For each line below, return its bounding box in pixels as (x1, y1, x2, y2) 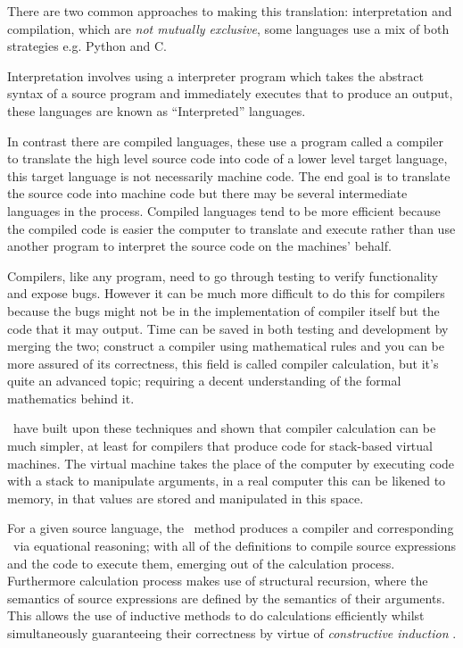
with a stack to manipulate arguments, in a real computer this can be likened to (7, 471, 446, 490)
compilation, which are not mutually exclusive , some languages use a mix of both (7, 19, 450, 37)
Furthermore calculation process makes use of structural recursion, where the (7, 571, 428, 590)
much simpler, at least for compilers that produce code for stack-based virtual (7, 436, 433, 455)
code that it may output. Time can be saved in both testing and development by (7, 319, 449, 337)
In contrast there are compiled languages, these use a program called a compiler (7, 131, 443, 150)
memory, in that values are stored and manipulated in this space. (7, 488, 364, 507)
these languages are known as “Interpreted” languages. (7, 101, 306, 120)
